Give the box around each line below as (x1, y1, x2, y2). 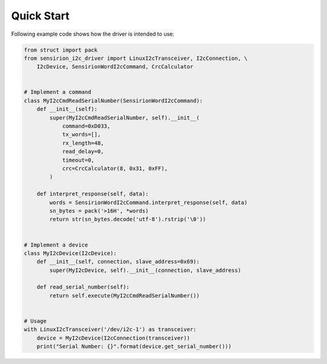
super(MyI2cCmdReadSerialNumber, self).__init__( (49, 114, 200, 121)
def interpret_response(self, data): (36, 191, 149, 197)
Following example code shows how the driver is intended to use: (11, 30, 175, 38)
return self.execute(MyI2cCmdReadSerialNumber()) (49, 292, 200, 299)
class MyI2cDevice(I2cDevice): (24, 250, 117, 257)
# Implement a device (24, 241, 88, 248)
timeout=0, (62, 156, 95, 164)
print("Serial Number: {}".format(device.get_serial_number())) (36, 343, 232, 350)
